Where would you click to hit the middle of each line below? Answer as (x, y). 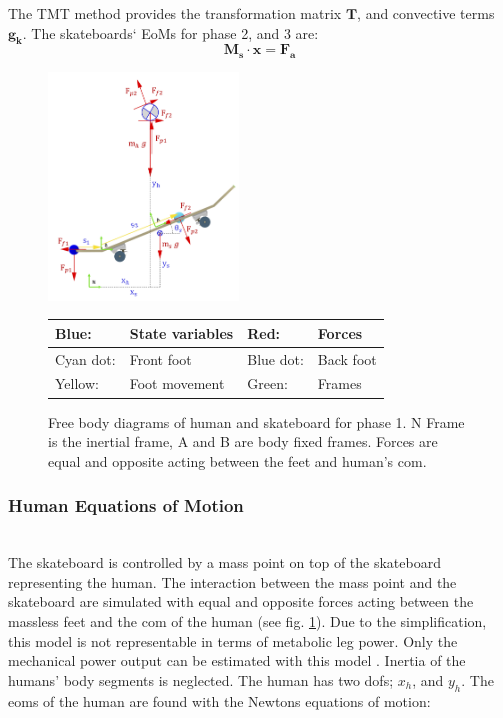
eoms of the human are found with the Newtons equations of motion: (219, 700)
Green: (267, 383)
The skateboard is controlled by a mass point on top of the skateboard (224, 562)
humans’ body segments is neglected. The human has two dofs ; (201, 679)
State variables (181, 332)
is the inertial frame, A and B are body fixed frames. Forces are (243, 441)
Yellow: (77, 383)
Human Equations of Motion (126, 505)
